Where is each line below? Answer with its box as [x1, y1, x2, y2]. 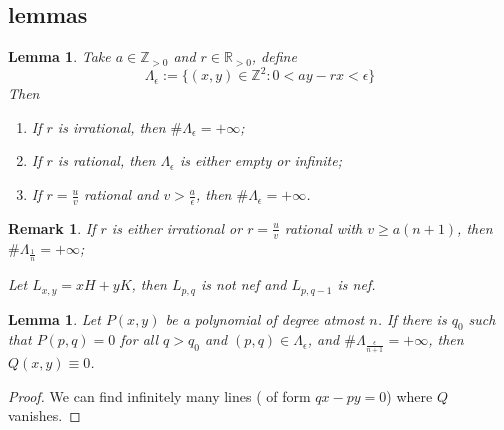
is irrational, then [57, 116, 166, 137]
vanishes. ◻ [8, 405, 81, 426]
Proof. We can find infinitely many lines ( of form [8, 385, 311, 406]
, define [251, 46, 297, 67]
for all [120, 329, 159, 350]
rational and [84, 184, 159, 205]
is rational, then [57, 150, 156, 171]
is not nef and [200, 274, 287, 295]
